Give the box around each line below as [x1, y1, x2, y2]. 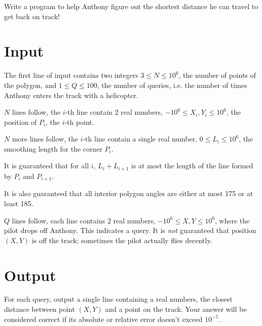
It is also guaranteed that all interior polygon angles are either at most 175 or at [4, 188, 253, 199]
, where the [215, 215, 250, 225]
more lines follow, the [12, 133, 78, 144]
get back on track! [4, 11, 60, 21]
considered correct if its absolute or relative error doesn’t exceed [4, 313, 202, 324]
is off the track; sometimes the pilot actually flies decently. [32, 235, 213, 245]
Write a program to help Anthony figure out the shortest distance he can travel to [4, 1, 258, 11]
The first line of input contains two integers [4, 70, 138, 80]
